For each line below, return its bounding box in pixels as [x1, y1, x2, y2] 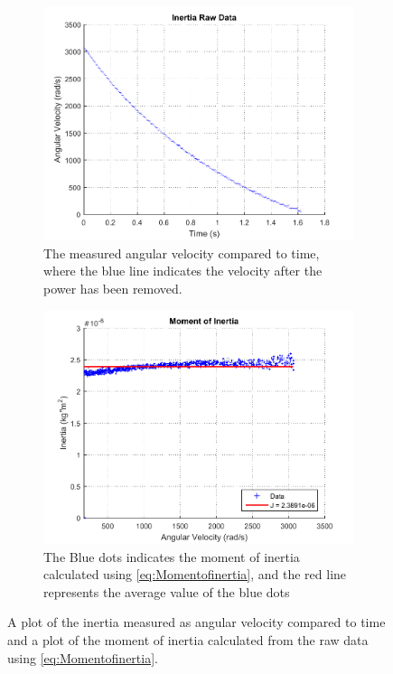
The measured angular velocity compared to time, [43, 243, 320, 262]
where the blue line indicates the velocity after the [43, 261, 323, 280]
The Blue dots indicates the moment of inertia [43, 547, 300, 566]
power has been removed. [43, 279, 182, 298]
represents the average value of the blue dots [43, 582, 290, 601]
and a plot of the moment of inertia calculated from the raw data [7, 630, 369, 649]
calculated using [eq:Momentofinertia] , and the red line [43, 565, 347, 584]
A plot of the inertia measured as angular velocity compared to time [7, 613, 386, 632]
